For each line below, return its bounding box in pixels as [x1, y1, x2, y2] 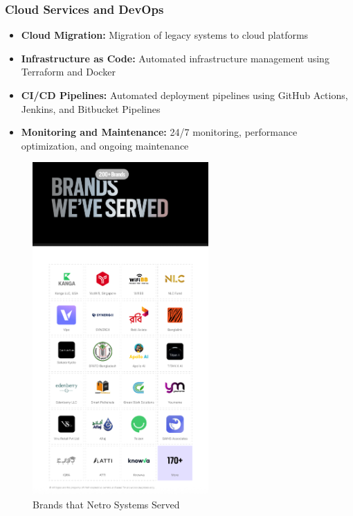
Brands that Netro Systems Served [33, 497, 180, 511]
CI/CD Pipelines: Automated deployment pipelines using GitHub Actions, [21, 88, 348, 102]
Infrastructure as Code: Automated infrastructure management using [21, 51, 329, 65]
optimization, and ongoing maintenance [21, 138, 189, 152]
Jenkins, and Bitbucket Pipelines [21, 101, 161, 116]
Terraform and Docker [21, 64, 116, 79]
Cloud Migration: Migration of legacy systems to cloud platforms [21, 28, 309, 42]
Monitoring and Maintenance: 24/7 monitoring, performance [21, 125, 298, 139]
